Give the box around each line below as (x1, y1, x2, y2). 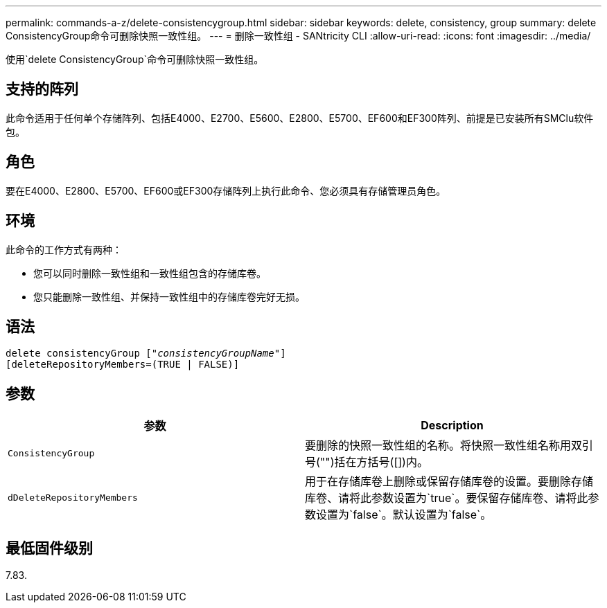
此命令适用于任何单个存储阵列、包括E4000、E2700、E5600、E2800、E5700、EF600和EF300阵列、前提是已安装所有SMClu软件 (6, 111, 594, 124)
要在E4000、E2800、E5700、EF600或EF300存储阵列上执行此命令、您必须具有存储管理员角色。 (6, 184, 446, 197)
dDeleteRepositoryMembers (8, 492, 138, 503)
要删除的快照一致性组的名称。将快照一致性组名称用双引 (305, 438, 594, 453)
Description (421, 418, 484, 433)
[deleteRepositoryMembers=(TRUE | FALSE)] (6, 359, 240, 370)
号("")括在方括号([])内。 (305, 455, 428, 470)
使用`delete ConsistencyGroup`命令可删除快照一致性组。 (6, 53, 264, 65)
